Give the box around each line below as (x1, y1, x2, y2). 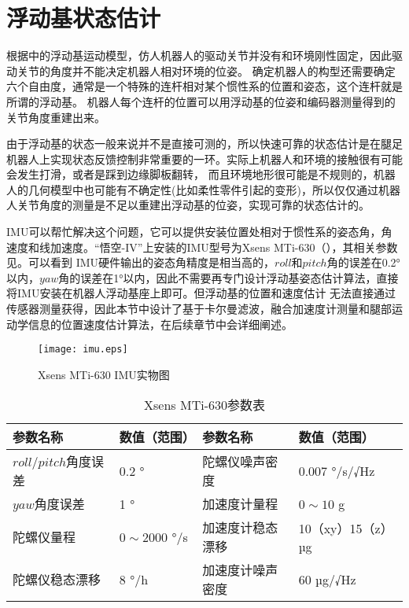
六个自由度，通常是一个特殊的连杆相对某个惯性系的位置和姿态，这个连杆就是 (6, 78, 403, 94)
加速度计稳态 (202, 518, 278, 537)
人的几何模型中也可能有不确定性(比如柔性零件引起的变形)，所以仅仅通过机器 (6, 181, 400, 197)
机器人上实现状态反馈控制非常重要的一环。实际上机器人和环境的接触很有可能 (6, 150, 403, 167)
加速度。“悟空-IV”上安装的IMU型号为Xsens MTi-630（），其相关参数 (50, 238, 398, 255)
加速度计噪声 (202, 561, 278, 580)
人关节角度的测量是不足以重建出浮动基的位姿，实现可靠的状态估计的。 (6, 197, 370, 213)
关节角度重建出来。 (6, 109, 105, 125)
